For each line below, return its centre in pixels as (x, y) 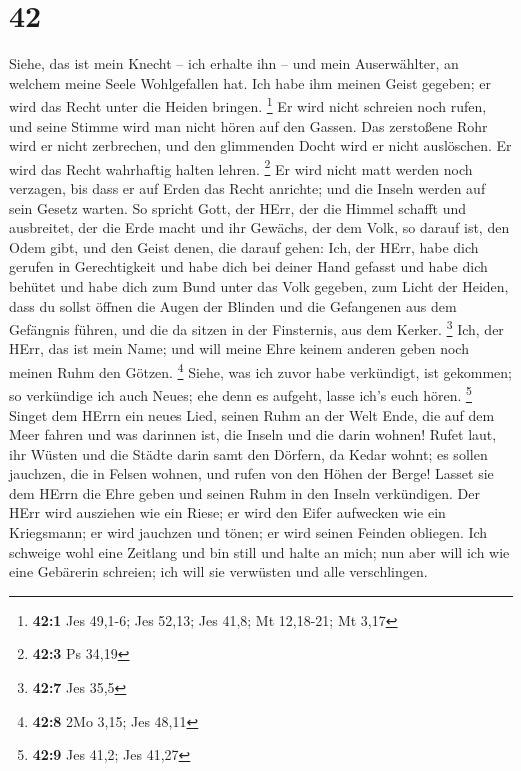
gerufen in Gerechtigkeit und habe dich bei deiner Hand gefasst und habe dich (248, 266)
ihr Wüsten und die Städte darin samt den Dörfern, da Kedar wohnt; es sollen (248, 453)
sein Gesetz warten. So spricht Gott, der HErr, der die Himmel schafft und (238, 207)
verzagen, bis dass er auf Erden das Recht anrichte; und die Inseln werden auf (247, 188)
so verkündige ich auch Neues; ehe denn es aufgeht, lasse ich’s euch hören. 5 (240, 393)
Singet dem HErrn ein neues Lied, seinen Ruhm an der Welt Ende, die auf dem (252, 414)
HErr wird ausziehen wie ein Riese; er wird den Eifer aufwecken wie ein (227, 512)
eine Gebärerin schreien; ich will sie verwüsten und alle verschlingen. (218, 571)
